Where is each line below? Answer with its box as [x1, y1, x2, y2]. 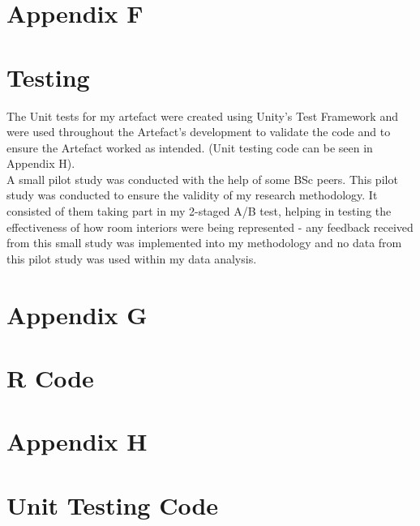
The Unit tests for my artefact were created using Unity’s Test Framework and [6, 107, 398, 124]
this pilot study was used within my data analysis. [6, 250, 257, 267]
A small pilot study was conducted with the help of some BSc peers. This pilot [6, 170, 398, 187]
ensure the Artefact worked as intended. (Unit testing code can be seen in [6, 139, 373, 156]
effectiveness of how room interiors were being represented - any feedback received [6, 218, 414, 235]
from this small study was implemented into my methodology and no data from [6, 234, 402, 251]
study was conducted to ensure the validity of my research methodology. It [6, 186, 378, 203]
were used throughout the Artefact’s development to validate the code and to [6, 123, 391, 140]
